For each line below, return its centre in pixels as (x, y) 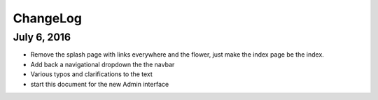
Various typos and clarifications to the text (92, 74)
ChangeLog (47, 18)
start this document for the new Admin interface (100, 84)
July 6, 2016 (42, 37)
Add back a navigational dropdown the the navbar (103, 64)
